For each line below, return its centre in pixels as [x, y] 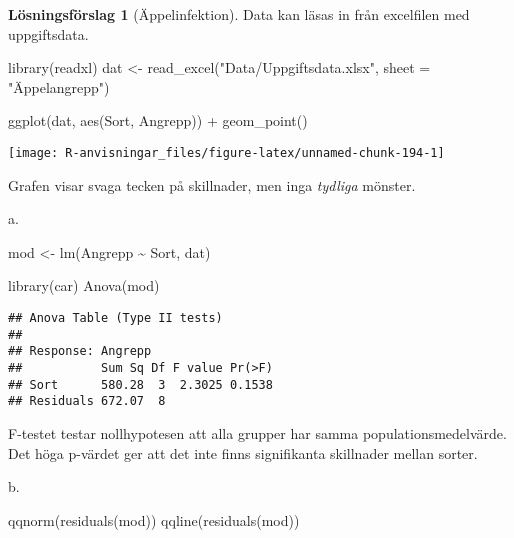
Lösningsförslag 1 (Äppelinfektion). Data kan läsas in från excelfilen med [239, 14]
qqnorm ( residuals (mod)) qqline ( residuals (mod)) [154, 519]
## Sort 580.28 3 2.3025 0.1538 [140, 384]
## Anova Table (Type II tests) [115, 318]
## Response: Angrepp [80, 351]
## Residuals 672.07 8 [87, 401]
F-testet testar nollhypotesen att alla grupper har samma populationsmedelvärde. [257, 432]
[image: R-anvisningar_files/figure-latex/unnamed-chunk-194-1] [226, 152]
